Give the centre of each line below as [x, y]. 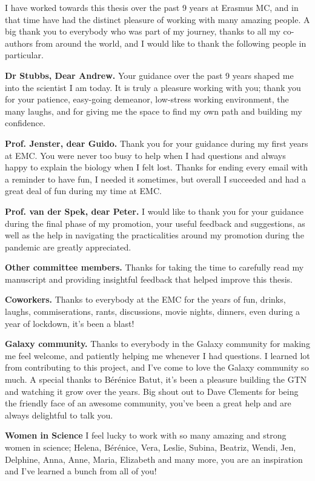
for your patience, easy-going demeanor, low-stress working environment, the [147, 99]
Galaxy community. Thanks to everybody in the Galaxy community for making [157, 344]
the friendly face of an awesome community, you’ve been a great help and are [148, 403]
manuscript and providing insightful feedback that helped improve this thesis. [149, 279]
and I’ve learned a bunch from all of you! [81, 471]
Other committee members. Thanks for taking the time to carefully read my [154, 267]
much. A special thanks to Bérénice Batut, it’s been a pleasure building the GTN [156, 379]
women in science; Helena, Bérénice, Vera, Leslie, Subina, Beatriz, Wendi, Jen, [151, 447]
